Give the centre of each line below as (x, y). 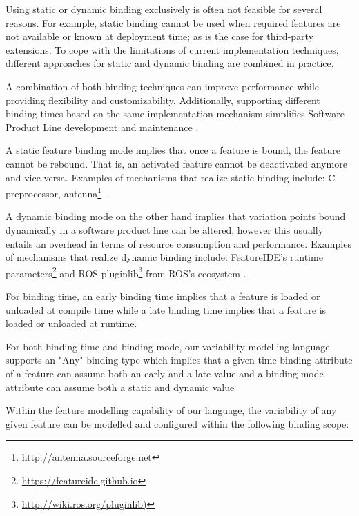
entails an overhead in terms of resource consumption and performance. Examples (178, 243)
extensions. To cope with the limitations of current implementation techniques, (172, 49)
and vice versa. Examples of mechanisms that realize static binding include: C (171, 177)
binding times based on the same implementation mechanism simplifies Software (175, 113)
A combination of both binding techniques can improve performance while (163, 86)
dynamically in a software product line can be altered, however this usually (165, 229)
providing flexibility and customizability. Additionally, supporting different (163, 100)
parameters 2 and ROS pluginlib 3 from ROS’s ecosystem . (126, 272)
